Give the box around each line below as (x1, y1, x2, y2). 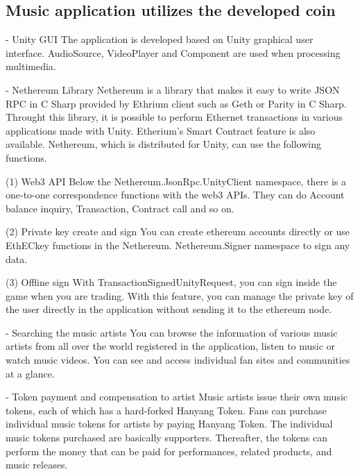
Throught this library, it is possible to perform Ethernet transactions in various (6, 110, 343, 124)
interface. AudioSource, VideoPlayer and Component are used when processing (6, 45, 341, 60)
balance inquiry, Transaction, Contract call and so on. (6, 201, 234, 215)
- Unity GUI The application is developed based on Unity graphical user (6, 32, 314, 46)
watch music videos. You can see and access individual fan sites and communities (6, 353, 350, 367)
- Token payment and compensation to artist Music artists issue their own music (6, 389, 348, 404)
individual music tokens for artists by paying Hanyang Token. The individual (6, 416, 333, 431)
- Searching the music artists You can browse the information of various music (6, 325, 338, 339)
